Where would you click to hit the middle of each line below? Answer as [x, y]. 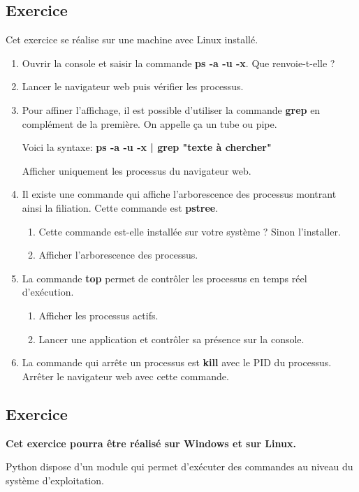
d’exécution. [48, 292]
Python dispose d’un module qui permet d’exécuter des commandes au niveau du [179, 466]
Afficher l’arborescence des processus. [118, 255]
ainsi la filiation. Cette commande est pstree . [120, 207]
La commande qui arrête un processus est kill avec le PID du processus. [177, 362]
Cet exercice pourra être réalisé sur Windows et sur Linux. [151, 443]
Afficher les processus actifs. [98, 315]
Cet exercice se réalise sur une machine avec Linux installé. [132, 39]
